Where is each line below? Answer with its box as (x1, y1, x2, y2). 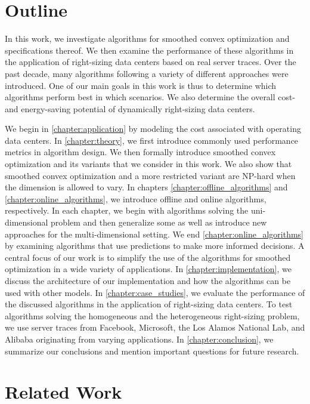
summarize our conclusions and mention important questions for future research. (5, 344, 299, 357)
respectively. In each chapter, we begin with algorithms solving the (5, 204, 249, 217)
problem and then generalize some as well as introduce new (51, 216, 267, 229)
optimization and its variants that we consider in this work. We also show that (5, 158, 292, 170)
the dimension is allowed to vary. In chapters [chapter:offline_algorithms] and (5, 181, 288, 193)
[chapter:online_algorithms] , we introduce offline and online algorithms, (5, 192, 266, 205)
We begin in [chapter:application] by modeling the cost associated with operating (5, 122, 301, 135)
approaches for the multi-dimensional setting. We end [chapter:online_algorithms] (5, 227, 304, 240)
